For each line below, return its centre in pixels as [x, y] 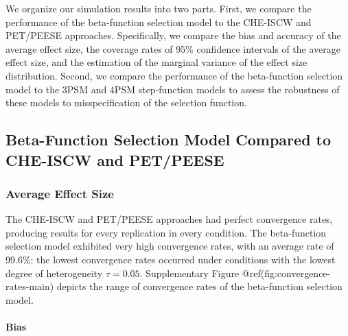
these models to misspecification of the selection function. [126, 103]
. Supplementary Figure [189, 273]
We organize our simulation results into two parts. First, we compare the [159, 8]
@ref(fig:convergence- [286, 273]
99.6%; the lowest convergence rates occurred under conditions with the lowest [171, 259]
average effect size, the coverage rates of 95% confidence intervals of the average [173, 48]
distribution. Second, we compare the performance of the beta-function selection [174, 75]
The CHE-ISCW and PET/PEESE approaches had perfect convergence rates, [169, 219]
